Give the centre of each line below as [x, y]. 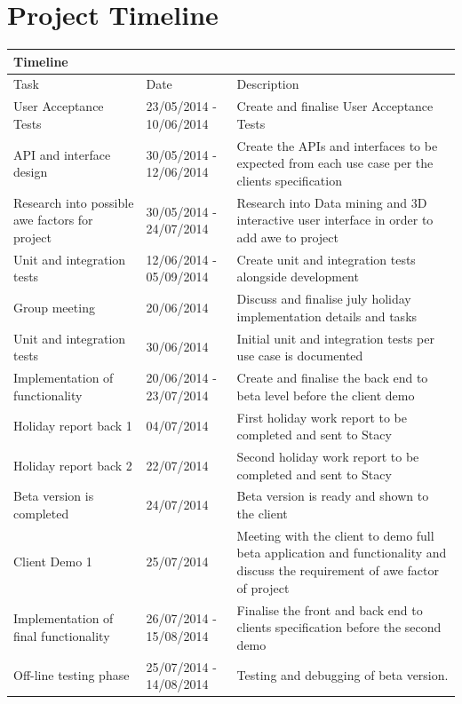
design [31, 172]
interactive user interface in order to [335, 220]
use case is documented [300, 356]
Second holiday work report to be [328, 456]
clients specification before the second [339, 627]
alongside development [298, 277]
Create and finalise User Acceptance [335, 106]
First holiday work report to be [322, 417]
